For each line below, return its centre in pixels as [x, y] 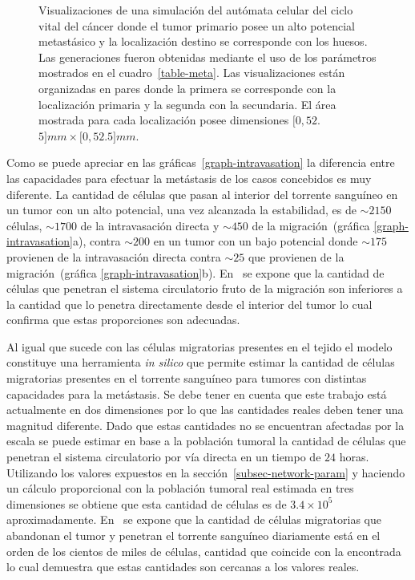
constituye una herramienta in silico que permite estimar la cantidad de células [201, 362]
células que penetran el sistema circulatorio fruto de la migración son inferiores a [205, 288]
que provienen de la [296, 256]
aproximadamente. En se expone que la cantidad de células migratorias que [194, 519]
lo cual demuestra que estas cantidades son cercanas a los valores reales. [183, 567]
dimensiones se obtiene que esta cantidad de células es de [147, 503]
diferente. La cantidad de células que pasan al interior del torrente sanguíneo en [202, 194]
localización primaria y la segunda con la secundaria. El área [187, 104]
